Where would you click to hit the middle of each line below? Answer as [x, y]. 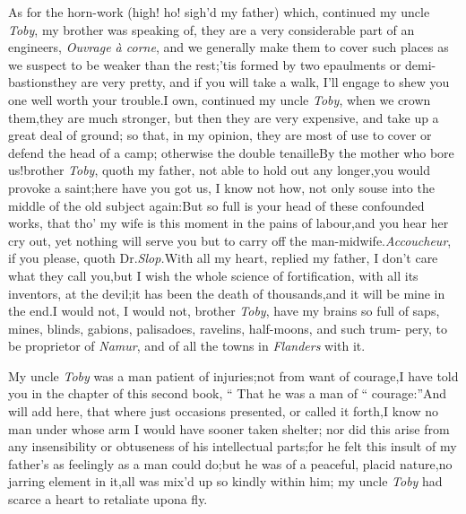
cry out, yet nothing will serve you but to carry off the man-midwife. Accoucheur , [230, 240]
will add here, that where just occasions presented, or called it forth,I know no [224, 411]
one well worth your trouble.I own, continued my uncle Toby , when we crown [220, 99]
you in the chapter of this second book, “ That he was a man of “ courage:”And [228, 393]
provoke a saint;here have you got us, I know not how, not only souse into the [221, 187]
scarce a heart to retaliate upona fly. [108, 499]
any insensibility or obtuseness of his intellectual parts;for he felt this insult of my [233, 446]
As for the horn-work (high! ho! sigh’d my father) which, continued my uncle [219, 12]
